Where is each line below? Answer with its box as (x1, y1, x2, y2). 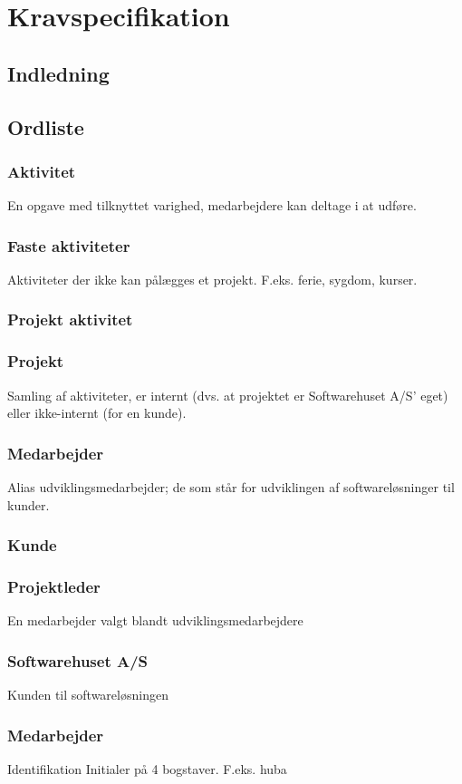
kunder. (7, 495, 50, 514)
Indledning (7, 59, 110, 87)
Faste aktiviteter (7, 234, 130, 256)
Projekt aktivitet (7, 308, 133, 331)
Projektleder (7, 575, 101, 597)
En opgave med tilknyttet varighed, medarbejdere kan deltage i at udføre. (7, 196, 417, 215)
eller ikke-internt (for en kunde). (7, 403, 187, 422)
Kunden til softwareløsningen (7, 685, 168, 704)
